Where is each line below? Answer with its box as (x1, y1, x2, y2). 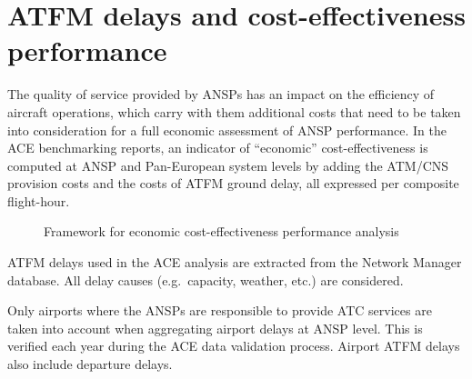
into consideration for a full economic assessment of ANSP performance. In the (7, 120, 447, 139)
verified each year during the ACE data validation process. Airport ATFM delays (7, 336, 460, 355)
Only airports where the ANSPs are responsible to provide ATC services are (7, 301, 432, 320)
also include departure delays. (7, 354, 173, 374)
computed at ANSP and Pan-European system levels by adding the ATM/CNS (7, 155, 449, 175)
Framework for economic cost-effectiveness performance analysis (44, 222, 399, 241)
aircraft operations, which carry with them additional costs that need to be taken (7, 102, 461, 121)
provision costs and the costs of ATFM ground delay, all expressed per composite (7, 174, 459, 193)
